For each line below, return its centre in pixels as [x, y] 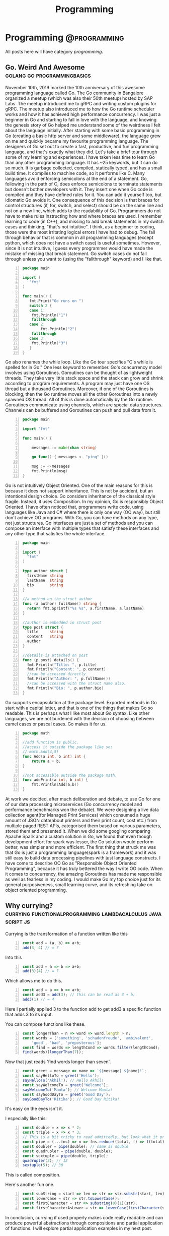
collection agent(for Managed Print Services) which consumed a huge [78, 815]
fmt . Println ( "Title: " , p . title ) [62, 665]
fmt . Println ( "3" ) [50, 343]
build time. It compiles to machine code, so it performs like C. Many [75, 173]
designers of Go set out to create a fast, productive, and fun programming [82, 146]
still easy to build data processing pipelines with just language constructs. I [83, 858]
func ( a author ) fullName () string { [62, 604]
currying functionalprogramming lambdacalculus [76, 914]
